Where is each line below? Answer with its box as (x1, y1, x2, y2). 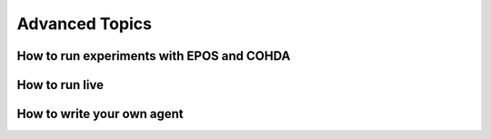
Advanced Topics (16, 14, 152, 34)
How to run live (16, 77, 105, 93)
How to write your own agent (16, 106, 184, 122)
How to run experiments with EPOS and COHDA (16, 48, 291, 64)
